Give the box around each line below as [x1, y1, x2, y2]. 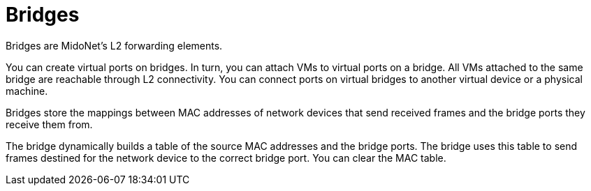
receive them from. [6, 118, 93, 130]
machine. [6, 84, 48, 97]
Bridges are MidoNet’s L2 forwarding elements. [6, 39, 223, 52]
